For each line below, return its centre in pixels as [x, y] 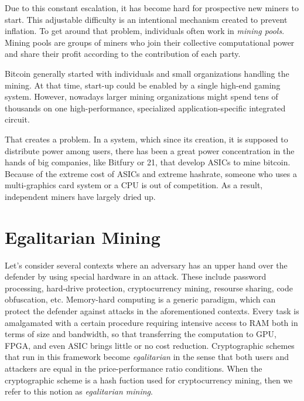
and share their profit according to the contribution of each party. [123, 54]
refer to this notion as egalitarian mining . [79, 391]
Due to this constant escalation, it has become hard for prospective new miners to [152, 8]
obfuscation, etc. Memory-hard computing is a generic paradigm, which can [140, 299]
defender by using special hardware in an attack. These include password [136, 276]
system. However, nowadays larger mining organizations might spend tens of [141, 96]
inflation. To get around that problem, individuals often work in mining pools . [145, 31]
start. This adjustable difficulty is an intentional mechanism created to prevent [146, 19]
